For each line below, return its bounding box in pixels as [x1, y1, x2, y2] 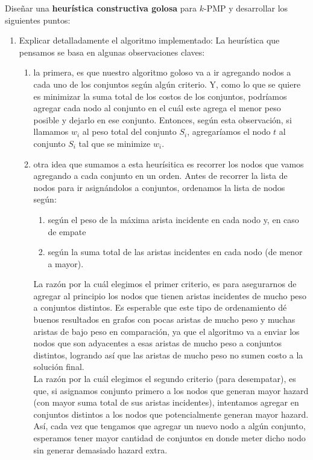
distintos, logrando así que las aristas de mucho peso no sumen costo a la [33, 348, 303, 361]
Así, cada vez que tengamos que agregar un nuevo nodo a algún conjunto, [33, 420, 306, 432]
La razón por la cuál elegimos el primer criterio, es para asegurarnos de [33, 277, 297, 290]
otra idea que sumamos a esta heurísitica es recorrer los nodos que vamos [33, 157, 304, 170]
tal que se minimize [78, 137, 151, 149]
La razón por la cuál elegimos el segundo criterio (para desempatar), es [33, 372, 296, 385]
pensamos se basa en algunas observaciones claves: [19, 45, 205, 58]
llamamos [33, 125, 69, 138]
